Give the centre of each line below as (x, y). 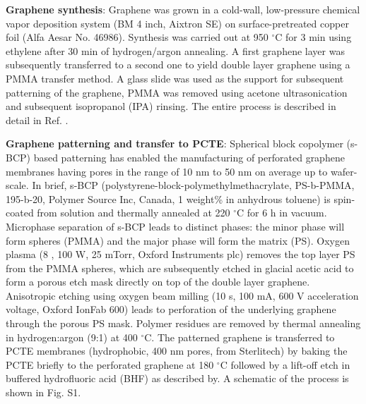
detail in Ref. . (37, 120)
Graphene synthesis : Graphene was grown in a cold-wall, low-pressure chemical (183, 9)
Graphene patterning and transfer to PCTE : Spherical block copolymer (175, 143)
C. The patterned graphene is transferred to (240, 337)
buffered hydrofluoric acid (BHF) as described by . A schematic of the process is (177, 378)
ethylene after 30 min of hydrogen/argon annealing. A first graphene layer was (175, 50)
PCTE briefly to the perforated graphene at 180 (110, 364)
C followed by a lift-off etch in (285, 364)
